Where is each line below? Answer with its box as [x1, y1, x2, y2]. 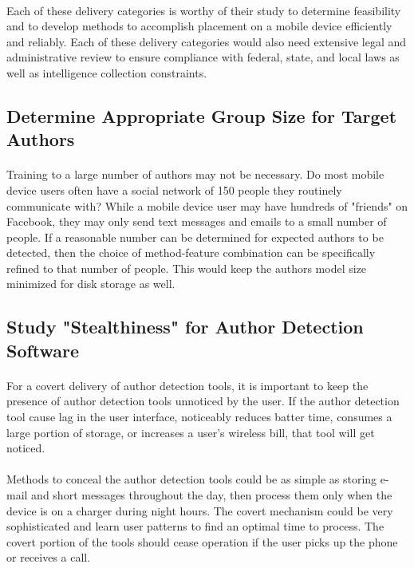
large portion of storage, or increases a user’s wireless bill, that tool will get [6, 424, 375, 440]
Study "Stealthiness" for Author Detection [6, 314, 364, 339]
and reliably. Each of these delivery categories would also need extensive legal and [6, 33, 407, 49]
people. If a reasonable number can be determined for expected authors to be [6, 228, 384, 245]
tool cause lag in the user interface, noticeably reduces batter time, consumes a [6, 408, 392, 425]
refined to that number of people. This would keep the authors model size [6, 259, 367, 276]
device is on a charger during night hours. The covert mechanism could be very [6, 502, 393, 519]
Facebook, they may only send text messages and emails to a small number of [6, 213, 387, 230]
